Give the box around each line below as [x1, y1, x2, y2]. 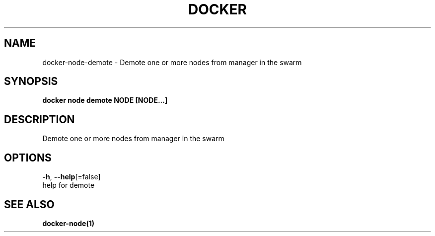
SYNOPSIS [4, 75, 58, 88]
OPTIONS [4, 151, 52, 164]
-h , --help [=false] [42, 172, 101, 181]
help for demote [42, 181, 95, 190]
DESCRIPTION [4, 113, 75, 126]
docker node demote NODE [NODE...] [42, 96, 168, 105]
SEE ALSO [4, 198, 55, 211]
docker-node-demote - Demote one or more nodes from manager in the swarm [42, 58, 302, 67]
